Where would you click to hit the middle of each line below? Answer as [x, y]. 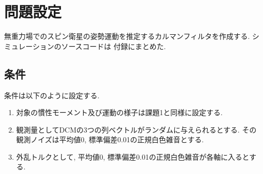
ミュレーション [29, 46]
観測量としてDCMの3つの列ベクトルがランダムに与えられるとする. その [136, 129]
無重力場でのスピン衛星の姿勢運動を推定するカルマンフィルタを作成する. [127, 36]
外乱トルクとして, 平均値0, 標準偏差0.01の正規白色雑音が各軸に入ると [133, 156]
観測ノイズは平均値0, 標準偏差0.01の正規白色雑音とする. [110, 139]
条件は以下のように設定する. [52, 95]
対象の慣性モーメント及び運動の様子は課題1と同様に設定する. [119, 112]
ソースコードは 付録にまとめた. [114, 46]
